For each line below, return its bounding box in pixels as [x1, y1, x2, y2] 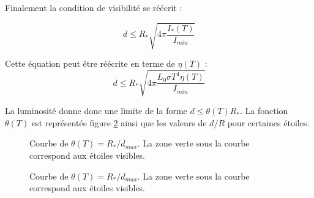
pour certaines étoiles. [227, 116, 310, 129]
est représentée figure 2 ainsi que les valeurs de [31, 116, 207, 129]
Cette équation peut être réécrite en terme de [5, 57, 175, 70]
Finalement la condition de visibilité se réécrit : [5, 1, 182, 13]
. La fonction [239, 104, 288, 117]
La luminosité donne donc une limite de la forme [5, 104, 187, 117]
